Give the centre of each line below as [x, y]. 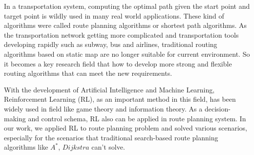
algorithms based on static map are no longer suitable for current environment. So [127, 54]
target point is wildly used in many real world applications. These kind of [114, 15]
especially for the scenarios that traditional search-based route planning [111, 137]
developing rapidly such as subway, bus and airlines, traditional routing [111, 44]
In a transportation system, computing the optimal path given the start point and [127, 6]
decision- [217, 108]
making [15, 118]
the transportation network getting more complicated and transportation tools [121, 34]
